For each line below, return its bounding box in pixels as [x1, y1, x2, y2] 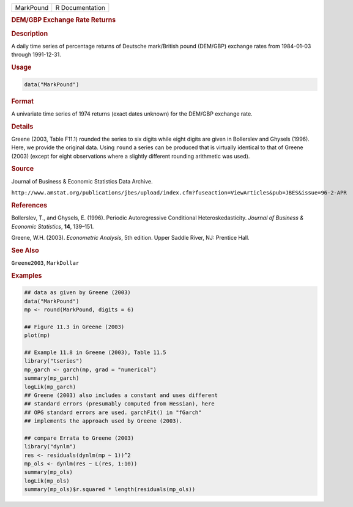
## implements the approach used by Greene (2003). [24, 418, 183, 424]
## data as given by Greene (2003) [24, 289, 131, 296]
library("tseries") [24, 358, 83, 365]
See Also [11, 246, 39, 254]
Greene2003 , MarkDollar [11, 259, 80, 266]
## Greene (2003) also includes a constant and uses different [24, 391, 218, 399]
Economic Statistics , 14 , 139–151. [11, 223, 94, 230]
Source [11, 165, 34, 173]
